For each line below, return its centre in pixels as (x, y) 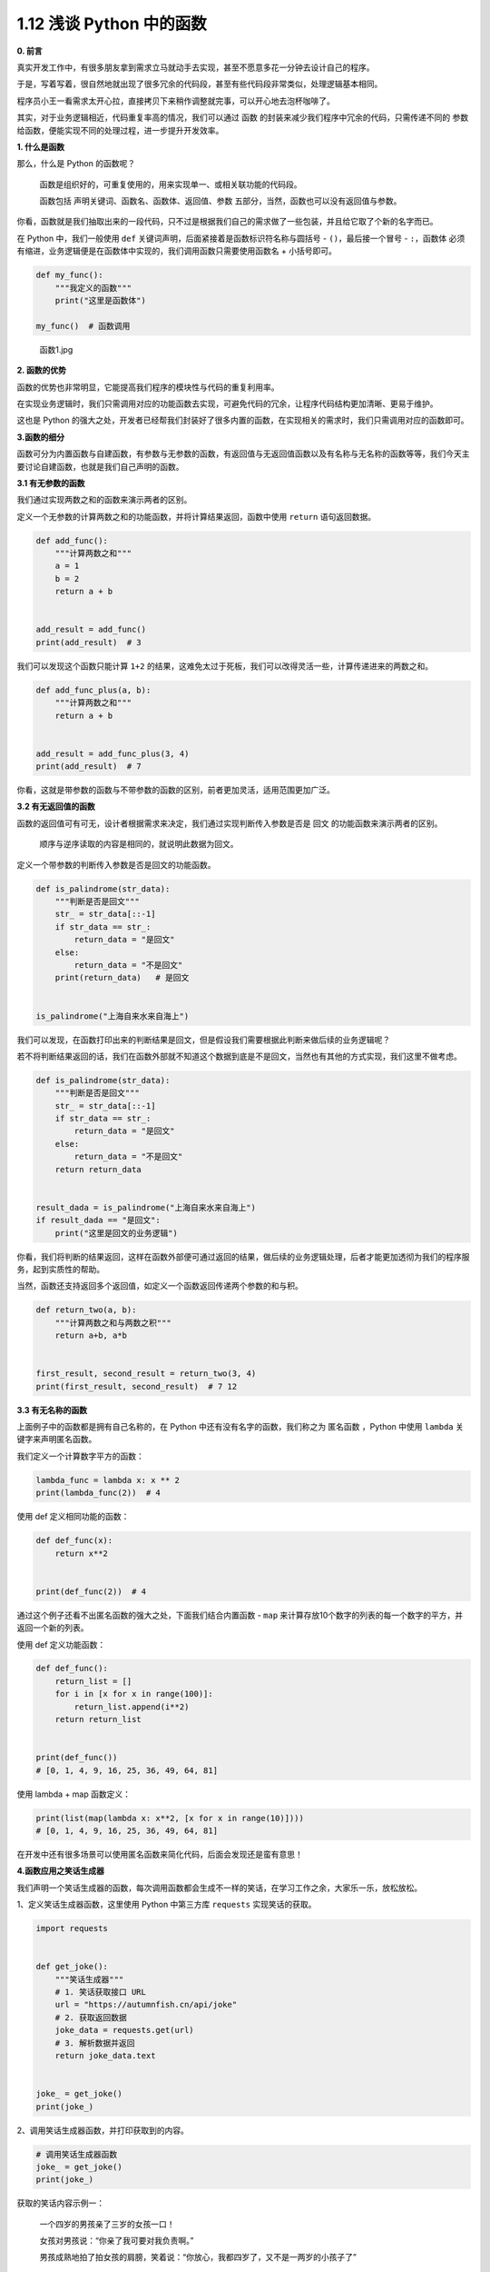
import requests (72, 1928)
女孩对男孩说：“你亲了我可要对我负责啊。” (117, 2241)
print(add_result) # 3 (89, 642)
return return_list (98, 1719)
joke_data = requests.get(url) (124, 2030)
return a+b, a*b (91, 1335)
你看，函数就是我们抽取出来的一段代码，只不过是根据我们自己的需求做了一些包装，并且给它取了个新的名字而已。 (227, 222)
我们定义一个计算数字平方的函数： (80, 1456)
